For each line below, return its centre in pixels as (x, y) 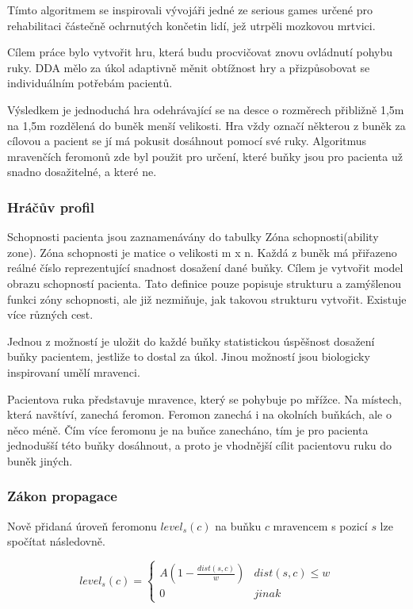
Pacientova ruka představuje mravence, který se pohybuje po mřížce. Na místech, (205, 398)
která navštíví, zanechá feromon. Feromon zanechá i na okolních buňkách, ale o (199, 414)
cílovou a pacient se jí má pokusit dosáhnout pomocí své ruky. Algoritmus (187, 141)
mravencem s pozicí (320, 525)
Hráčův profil (51, 207)
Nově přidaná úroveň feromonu (82, 525)
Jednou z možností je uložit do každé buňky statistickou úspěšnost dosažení (191, 341)
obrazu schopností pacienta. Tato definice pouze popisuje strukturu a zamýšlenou (205, 283)
